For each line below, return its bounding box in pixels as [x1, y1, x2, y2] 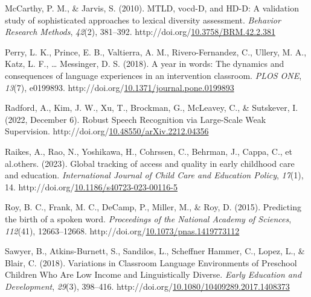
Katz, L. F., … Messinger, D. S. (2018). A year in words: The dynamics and [5, 57, 284, 70]
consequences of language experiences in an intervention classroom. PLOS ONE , [5, 69, 302, 81]
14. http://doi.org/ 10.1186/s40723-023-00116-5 [5, 180, 178, 193]
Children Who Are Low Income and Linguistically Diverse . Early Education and [5, 268, 302, 281]
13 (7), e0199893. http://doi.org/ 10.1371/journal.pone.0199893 [5, 81, 234, 93]
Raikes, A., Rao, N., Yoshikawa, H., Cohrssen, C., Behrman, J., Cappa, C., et [5, 145, 292, 157]
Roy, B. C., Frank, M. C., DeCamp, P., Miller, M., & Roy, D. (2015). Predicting [5, 201, 301, 213]
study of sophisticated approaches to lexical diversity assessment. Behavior [5, 13, 281, 26]
